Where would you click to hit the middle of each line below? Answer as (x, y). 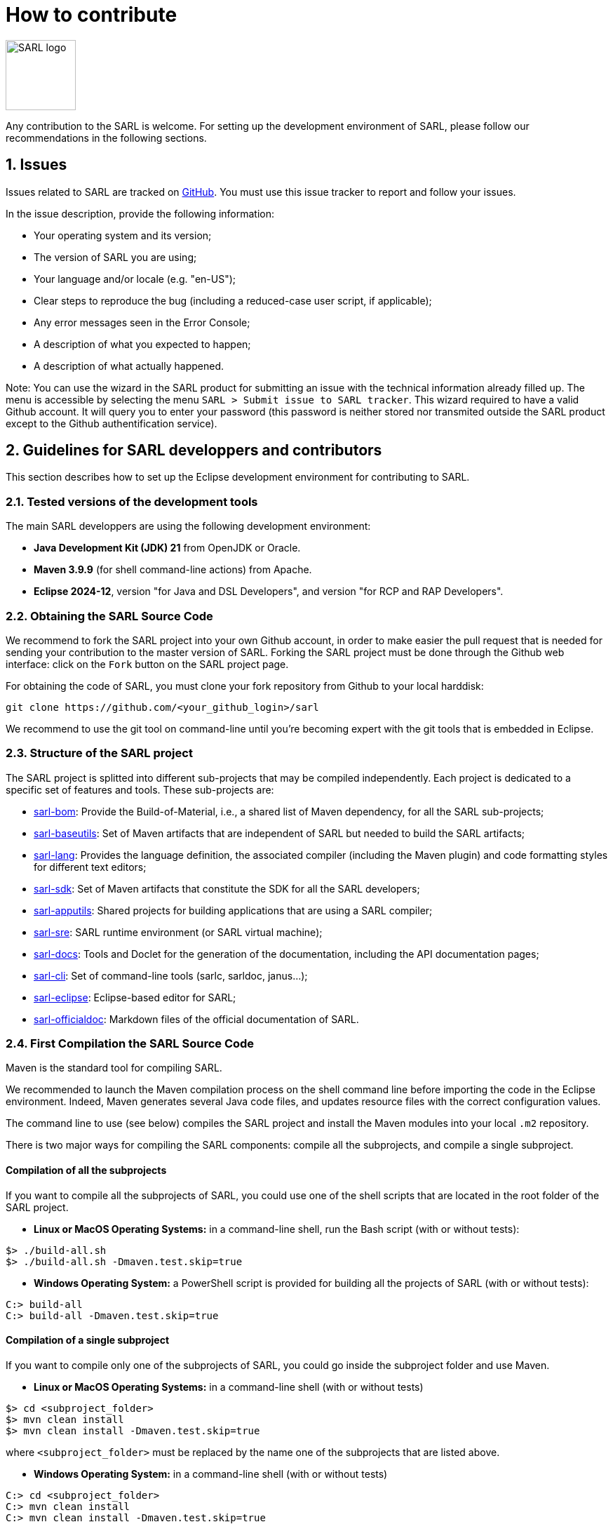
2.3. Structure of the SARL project (99, 753)
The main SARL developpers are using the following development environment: (188, 526)
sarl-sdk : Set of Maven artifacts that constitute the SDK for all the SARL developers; (227, 888)
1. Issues (36, 165)
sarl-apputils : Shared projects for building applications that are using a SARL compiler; (233, 910)
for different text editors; (90, 867)
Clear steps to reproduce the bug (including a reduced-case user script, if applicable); (233, 300)
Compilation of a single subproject (88, 1340)
